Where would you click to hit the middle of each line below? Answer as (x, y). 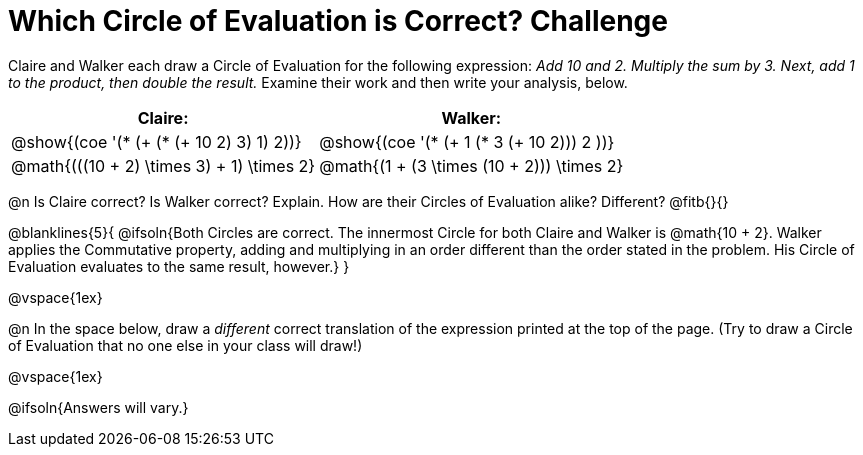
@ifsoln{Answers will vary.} (98, 407)
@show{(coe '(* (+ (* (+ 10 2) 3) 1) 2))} (156, 141)
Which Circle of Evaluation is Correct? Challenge (338, 21)
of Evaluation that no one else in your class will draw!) (185, 345)
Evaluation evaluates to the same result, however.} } (179, 266)
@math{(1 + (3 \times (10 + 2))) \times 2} (471, 165)
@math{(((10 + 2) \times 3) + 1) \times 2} (163, 165)
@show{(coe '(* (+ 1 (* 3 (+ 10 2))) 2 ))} (467, 141)
